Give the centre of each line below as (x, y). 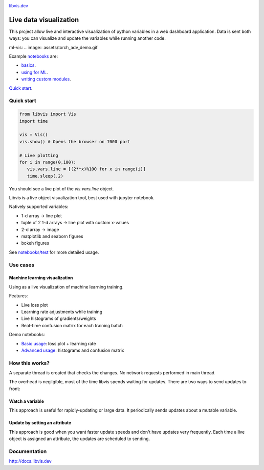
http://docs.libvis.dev (30, 461)
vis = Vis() (34, 135)
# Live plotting (39, 155)
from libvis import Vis (48, 114)
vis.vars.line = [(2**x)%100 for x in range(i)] (87, 169)
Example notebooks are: (33, 56)
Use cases (22, 265)
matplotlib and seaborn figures (52, 236)
